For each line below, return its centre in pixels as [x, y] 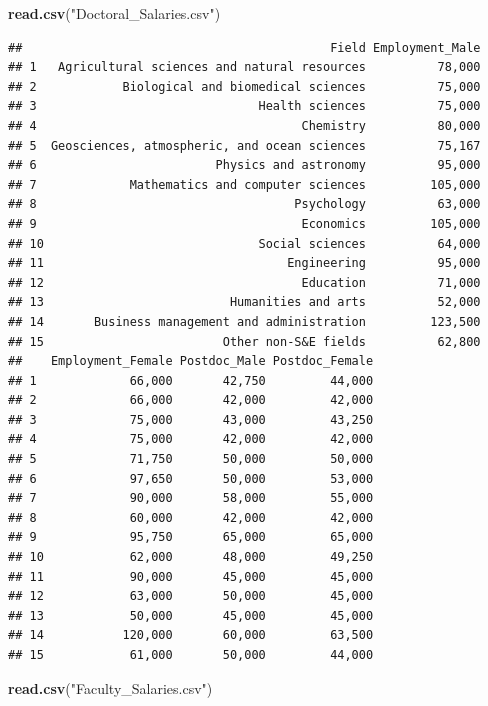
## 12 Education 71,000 [244, 282]
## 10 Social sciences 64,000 [244, 243]
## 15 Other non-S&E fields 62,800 [244, 341]
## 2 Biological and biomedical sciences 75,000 [244, 86]
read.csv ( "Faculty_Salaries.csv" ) [110, 687]
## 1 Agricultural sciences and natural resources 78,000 [244, 67]
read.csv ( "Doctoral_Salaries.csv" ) [114, 13]
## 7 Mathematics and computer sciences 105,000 [244, 184]
